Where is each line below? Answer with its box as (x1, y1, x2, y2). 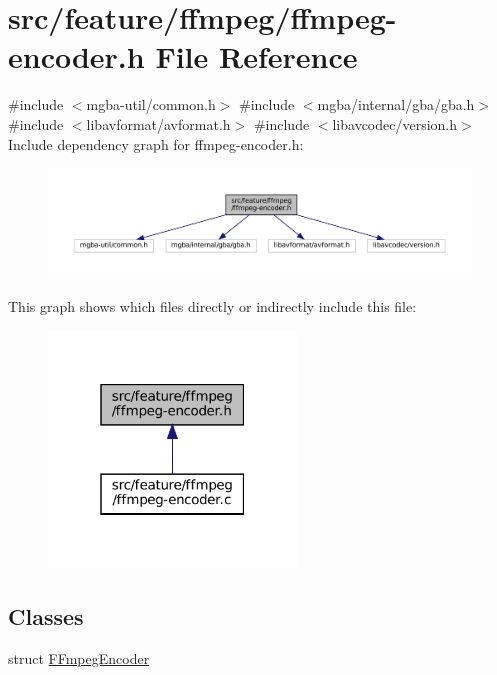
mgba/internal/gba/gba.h (317, 94, 475, 115)
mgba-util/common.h (86, 94, 216, 115)
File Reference (155, 36, 358, 77)
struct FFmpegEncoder (8, 647, 150, 668)
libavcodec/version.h (332, 113, 458, 134)
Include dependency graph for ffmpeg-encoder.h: (8, 133, 304, 154)
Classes (8, 600, 84, 631)
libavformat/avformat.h (86, 113, 231, 134)
